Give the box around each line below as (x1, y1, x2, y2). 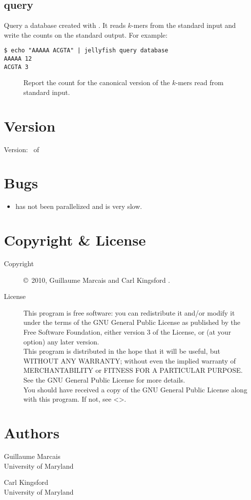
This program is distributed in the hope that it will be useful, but (23, 346, 220, 356)
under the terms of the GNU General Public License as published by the (23, 317, 240, 327)
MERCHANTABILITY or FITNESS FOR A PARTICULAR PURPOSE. (23, 365, 243, 375)
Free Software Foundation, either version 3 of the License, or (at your (23, 327, 231, 337)
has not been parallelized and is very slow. (15, 201, 142, 211)
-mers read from (175, 77, 224, 88)
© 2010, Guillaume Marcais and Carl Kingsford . (23, 274, 170, 285)
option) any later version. (23, 336, 99, 346)
